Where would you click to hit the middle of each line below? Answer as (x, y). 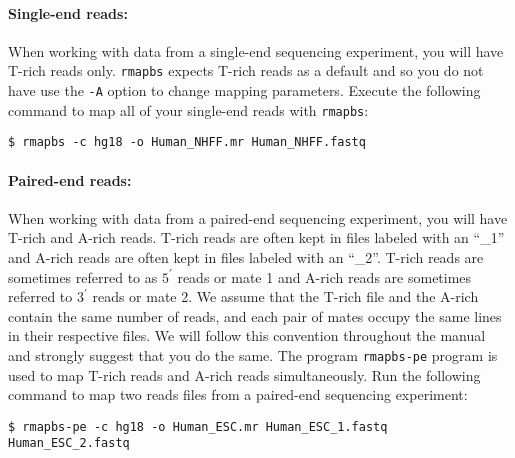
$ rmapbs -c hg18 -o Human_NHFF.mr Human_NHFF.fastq (187, 142)
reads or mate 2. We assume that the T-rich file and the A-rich (285, 296)
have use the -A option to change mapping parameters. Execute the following (244, 90)
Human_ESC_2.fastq (69, 443)
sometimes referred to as (83, 276)
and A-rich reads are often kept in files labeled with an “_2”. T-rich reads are (246, 257)
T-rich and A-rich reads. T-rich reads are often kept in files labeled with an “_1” (256, 237)
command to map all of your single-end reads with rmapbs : (188, 109)
